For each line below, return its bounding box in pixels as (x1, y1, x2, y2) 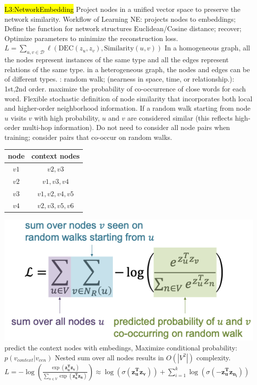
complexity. (196, 352, 231, 362)
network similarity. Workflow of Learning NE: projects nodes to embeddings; (4, 13, 236, 24)
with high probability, (34, 112, 100, 123)
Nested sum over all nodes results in (55, 352, 164, 362)
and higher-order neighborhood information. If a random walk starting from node (4, 103, 251, 113)
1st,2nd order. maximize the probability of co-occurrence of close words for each (4, 83, 246, 93)
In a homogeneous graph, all (164, 43, 250, 53)
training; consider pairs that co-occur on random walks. (4, 131, 172, 142)
